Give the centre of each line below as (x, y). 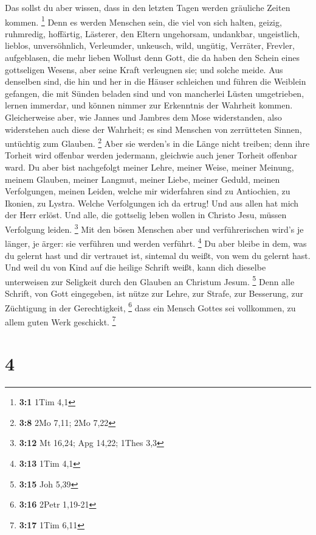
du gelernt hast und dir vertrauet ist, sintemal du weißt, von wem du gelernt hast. (158, 255)
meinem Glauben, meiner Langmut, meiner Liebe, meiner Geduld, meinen (143, 179)
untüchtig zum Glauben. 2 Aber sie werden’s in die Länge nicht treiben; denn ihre (157, 142)
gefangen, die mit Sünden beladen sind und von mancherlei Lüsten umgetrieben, (155, 93)
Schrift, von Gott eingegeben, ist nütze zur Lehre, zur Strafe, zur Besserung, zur (154, 293)
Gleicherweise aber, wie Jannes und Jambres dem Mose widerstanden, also (143, 117)
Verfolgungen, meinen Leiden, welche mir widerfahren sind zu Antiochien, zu (148, 191)
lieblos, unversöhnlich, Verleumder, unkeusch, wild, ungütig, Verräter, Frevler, (150, 45)
